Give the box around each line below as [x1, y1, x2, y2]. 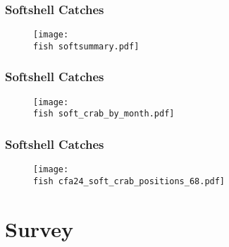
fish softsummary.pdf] [33, 41, 140, 52]
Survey [5, 214, 73, 243]
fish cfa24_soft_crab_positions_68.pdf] [33, 176, 225, 186]
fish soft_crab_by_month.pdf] [33, 109, 175, 119]
